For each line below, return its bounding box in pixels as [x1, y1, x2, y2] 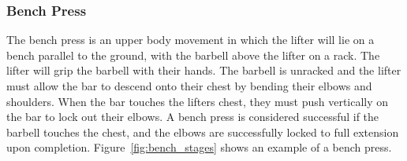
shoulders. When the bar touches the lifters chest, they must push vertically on [6, 93, 389, 109]
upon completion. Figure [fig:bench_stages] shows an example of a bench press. [6, 139, 392, 156]
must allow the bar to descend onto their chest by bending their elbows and [6, 78, 372, 93]
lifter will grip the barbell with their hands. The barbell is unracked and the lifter [6, 62, 401, 79]
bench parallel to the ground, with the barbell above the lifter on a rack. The [6, 46, 380, 63]
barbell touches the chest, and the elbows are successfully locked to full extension [6, 123, 399, 140]
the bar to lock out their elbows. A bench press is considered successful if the [6, 108, 379, 125]
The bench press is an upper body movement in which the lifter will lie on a [6, 31, 375, 48]
